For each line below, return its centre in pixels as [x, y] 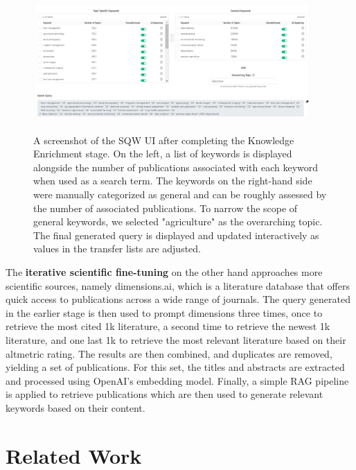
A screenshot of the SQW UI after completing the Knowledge [164, 140]
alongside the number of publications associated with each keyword [176, 167]
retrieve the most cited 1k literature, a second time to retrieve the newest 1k [168, 326]
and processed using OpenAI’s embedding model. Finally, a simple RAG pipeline [177, 380]
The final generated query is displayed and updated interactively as [176, 235]
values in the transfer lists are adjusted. [117, 249]
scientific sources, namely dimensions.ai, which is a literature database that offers [178, 285]
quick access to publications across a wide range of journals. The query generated [178, 299]
